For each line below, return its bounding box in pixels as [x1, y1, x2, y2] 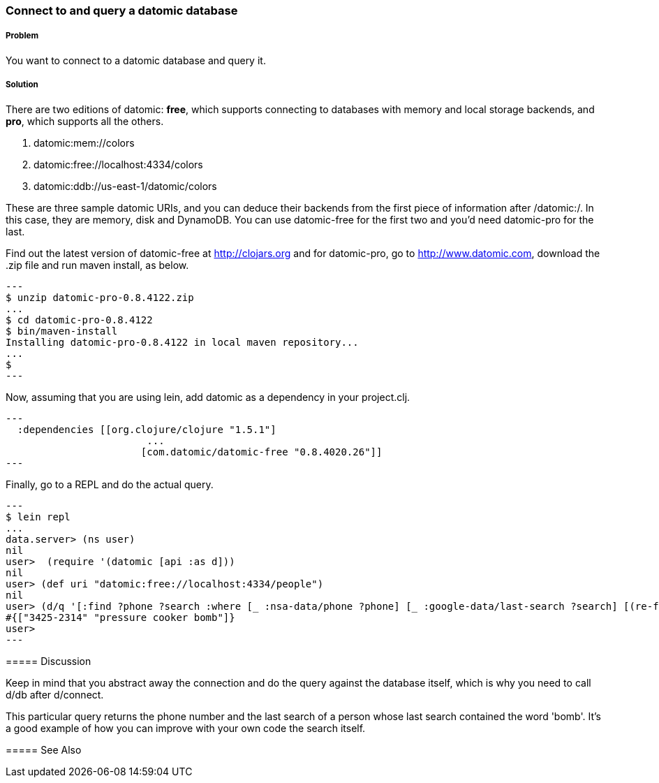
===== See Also [6, 743, 82, 756]
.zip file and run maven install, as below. [6, 258, 189, 271]
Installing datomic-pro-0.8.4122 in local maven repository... [6, 336, 359, 348]
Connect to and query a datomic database [6, 3, 238, 17]
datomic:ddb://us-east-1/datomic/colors [34, 180, 217, 192]
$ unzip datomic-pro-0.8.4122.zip [6, 291, 194, 303]
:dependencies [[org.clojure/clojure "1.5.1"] [17, 423, 276, 435]
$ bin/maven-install [6, 325, 118, 337]
